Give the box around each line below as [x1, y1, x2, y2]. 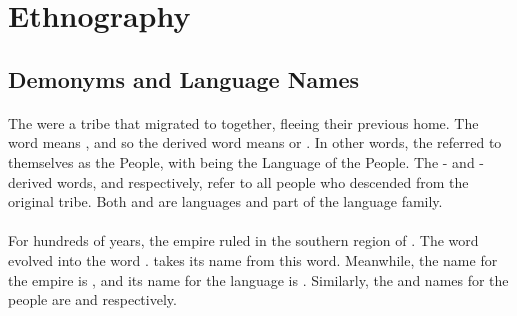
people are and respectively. [8, 289, 177, 310]
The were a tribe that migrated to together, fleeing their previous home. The [8, 112, 479, 133]
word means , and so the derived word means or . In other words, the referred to [8, 132, 502, 153]
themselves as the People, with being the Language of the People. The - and [8, 151, 475, 172]
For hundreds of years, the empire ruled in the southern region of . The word [8, 230, 479, 251]
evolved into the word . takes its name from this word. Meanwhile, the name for [8, 249, 498, 270]
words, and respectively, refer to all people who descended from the [57, 171, 469, 192]
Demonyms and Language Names [8, 63, 360, 94]
